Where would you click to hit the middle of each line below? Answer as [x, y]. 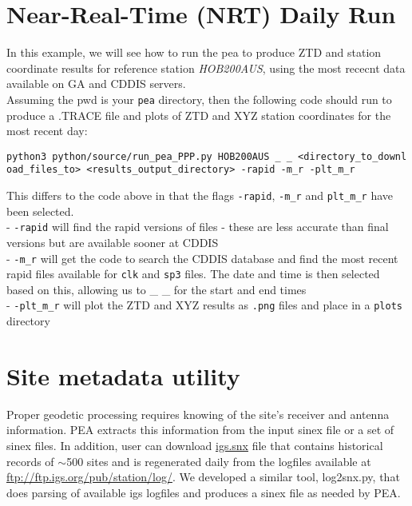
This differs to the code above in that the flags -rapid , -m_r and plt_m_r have [200, 195]
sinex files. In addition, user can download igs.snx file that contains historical [195, 446]
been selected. [40, 211]
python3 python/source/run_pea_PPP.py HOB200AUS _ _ [149, 156]
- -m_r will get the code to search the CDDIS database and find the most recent [202, 258]
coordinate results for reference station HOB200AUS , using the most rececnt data [206, 68]
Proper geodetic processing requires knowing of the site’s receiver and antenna [198, 414]
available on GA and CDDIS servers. [96, 84]
